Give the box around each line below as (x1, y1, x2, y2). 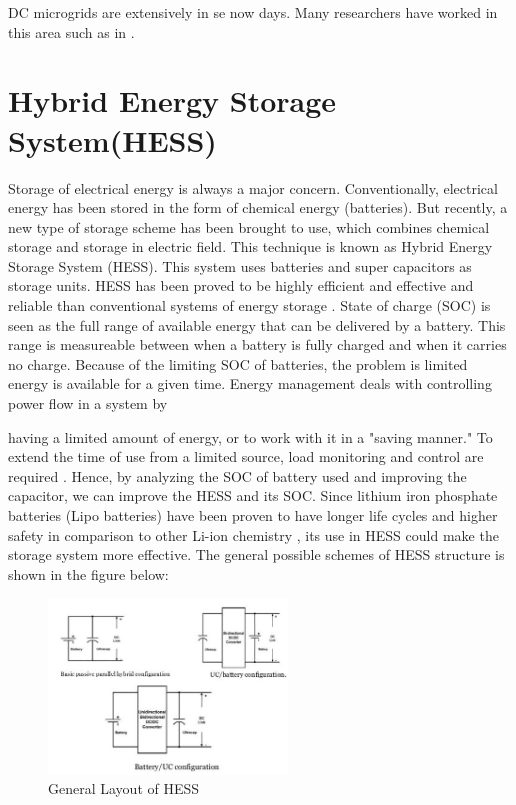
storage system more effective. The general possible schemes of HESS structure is (8, 544, 505, 565)
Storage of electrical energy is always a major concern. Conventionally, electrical (8, 177, 498, 198)
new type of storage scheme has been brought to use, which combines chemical (8, 216, 490, 237)
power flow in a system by (8, 393, 168, 414)
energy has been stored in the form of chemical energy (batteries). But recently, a (8, 197, 508, 218)
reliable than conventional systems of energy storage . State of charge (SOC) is (8, 295, 491, 316)
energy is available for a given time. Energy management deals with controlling (8, 373, 492, 394)
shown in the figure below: (8, 563, 169, 584)
